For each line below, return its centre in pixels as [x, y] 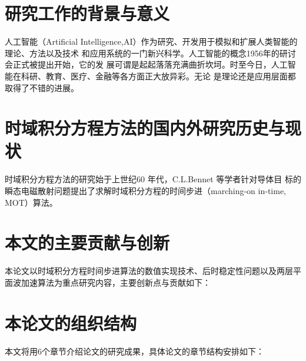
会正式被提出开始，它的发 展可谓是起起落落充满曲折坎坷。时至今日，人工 [146, 64]
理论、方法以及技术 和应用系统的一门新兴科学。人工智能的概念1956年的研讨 [150, 53]
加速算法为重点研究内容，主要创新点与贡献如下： [116, 282]
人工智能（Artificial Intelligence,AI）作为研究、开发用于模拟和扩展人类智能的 [151, 41]
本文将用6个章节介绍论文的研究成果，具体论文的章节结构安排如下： [134, 351]
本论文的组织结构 [71, 322]
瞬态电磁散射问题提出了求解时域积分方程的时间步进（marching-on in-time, [145, 190]
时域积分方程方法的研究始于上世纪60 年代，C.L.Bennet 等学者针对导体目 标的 [153, 179]
